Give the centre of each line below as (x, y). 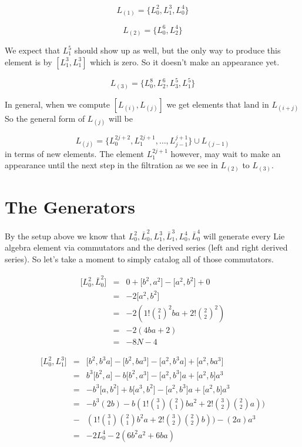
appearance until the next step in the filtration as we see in (111, 165)
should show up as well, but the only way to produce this (177, 50)
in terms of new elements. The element (74, 153)
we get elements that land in (218, 104)
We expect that (33, 50)
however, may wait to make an (226, 153)
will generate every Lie (244, 236)
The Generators (70, 207)
